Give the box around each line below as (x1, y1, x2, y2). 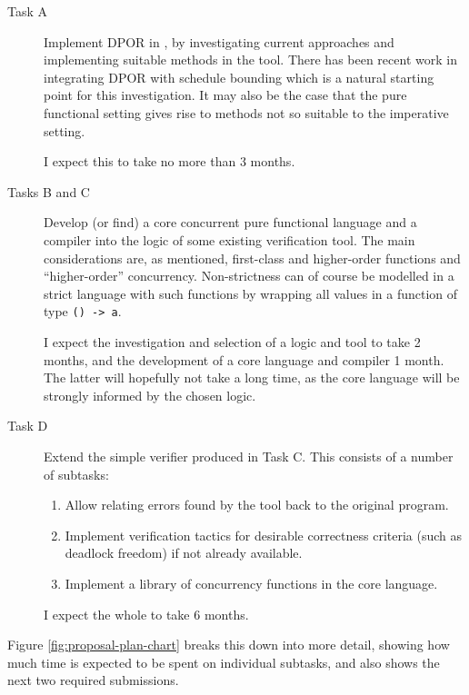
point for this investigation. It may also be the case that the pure (44, 85, 407, 104)
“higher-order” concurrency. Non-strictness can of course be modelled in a (44, 266, 454, 285)
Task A (7, 2, 48, 20)
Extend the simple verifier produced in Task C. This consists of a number (44, 446, 454, 465)
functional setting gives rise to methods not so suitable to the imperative (44, 103, 449, 122)
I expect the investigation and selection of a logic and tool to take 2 (44, 332, 421, 351)
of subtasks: (44, 464, 109, 483)
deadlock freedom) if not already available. (65, 543, 303, 562)
